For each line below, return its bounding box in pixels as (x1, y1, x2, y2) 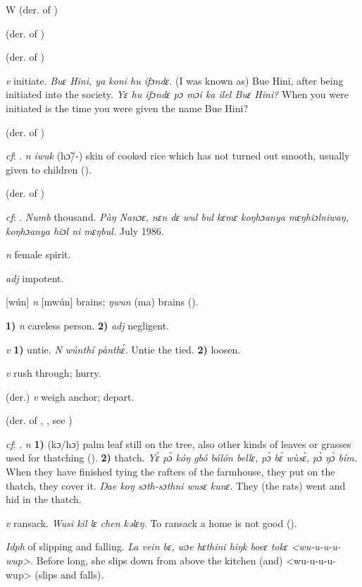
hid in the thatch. (6, 492, 82, 507)
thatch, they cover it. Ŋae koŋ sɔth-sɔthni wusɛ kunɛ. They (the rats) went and (6, 478, 346, 492)
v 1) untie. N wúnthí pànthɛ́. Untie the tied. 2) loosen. (6, 341, 241, 356)
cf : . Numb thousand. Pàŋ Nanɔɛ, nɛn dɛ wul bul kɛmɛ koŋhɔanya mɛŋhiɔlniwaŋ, (6, 209, 349, 224)
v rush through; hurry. (6, 365, 101, 380)
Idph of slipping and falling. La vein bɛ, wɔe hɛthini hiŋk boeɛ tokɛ (6, 539, 288, 554)
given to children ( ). (6, 162, 92, 176)
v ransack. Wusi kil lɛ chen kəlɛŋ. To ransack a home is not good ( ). (6, 515, 297, 530)
